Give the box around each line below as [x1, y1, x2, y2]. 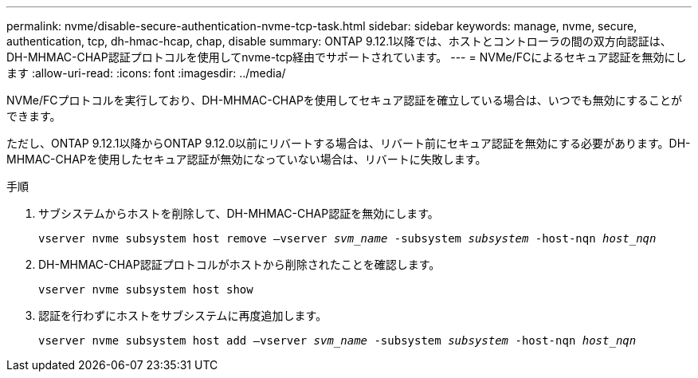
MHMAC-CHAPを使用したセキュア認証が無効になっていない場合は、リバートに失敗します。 [6, 152, 487, 166]
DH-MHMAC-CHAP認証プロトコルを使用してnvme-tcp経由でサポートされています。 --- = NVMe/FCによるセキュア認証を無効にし [6, 50, 687, 64]
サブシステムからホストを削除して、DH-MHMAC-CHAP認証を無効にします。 [38, 207, 439, 220]
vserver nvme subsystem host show [38, 283, 253, 296]
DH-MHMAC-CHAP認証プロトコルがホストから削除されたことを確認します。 [38, 258, 441, 271]
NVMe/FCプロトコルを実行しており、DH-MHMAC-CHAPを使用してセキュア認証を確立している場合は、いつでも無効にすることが [6, 93, 682, 107]
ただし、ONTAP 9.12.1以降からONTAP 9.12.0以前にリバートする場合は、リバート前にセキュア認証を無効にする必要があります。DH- [6, 136, 691, 150]
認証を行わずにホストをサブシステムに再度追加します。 [38, 309, 327, 322]
